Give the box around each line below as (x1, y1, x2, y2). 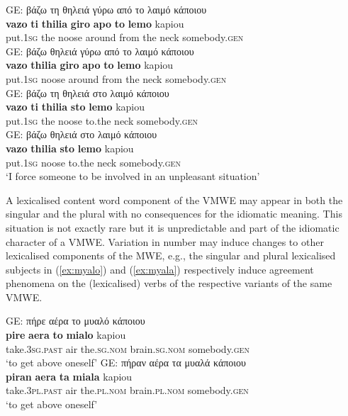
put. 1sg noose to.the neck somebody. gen (6, 154, 181, 169)
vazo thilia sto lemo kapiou (6, 140, 134, 155)
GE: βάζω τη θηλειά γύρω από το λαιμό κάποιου (6, 2, 207, 16)
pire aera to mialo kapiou (6, 327, 126, 342)
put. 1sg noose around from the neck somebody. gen (6, 71, 227, 86)
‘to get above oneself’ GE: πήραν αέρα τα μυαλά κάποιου (6, 355, 247, 370)
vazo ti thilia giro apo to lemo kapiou (6, 16, 184, 30)
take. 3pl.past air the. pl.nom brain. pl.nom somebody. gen (6, 383, 249, 398)
